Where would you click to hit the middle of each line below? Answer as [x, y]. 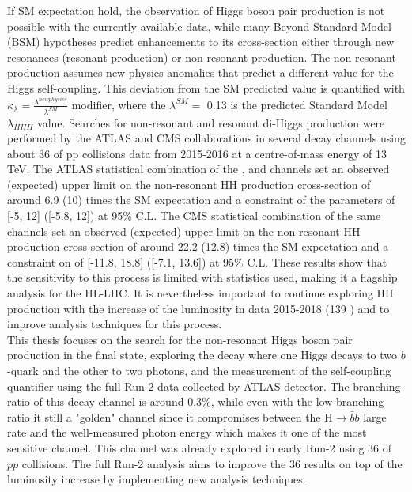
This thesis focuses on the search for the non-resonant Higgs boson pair [180, 339]
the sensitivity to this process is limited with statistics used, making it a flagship [202, 277]
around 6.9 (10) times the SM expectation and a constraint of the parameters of [201, 200]
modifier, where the [119, 104]
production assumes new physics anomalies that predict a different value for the [200, 72]
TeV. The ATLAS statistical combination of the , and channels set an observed [198, 169]
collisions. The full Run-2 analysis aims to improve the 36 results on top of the [212, 463]
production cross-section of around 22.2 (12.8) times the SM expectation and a [198, 246]
